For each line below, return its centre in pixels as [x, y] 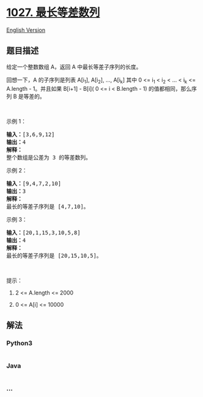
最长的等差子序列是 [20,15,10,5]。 [54, 256]
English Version [26, 30]
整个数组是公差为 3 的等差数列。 [49, 157]
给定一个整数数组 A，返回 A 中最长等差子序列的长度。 [74, 67]
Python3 [19, 343]
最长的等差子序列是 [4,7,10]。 [48, 206]
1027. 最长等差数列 [53, 13]
